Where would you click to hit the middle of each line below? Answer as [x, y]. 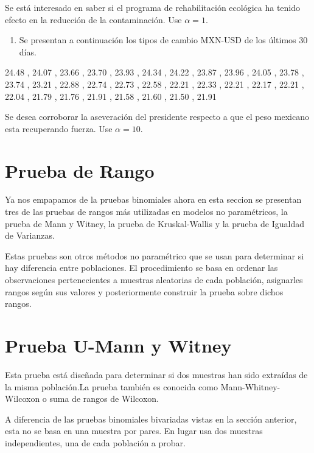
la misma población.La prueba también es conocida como [111, 386]
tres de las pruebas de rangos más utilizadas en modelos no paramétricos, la [146, 212]
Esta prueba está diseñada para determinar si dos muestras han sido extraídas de [156, 374]
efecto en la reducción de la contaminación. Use [93, 19]
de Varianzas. [30, 235]
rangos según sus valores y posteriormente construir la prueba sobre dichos [144, 291]
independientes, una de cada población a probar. [95, 442]
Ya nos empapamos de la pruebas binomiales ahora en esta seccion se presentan [153, 199]
